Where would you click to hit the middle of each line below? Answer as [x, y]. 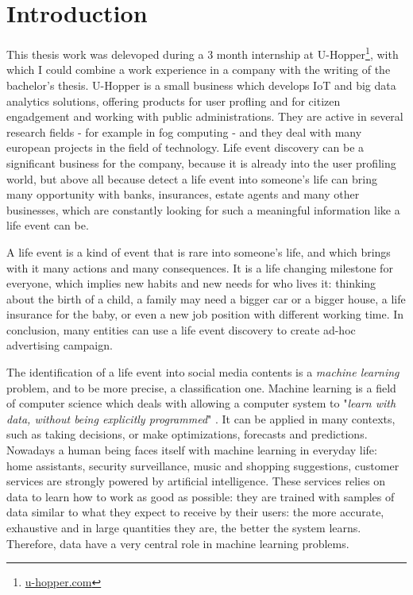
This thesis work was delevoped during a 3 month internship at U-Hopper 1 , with [203, 53]
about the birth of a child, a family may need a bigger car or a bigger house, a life [206, 298]
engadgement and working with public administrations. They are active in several [205, 116]
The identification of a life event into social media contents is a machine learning [203, 372]
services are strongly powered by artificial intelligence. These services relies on [196, 481]
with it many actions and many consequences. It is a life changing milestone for [200, 267]
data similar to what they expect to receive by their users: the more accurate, [195, 512]
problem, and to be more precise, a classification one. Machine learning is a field [201, 387]
